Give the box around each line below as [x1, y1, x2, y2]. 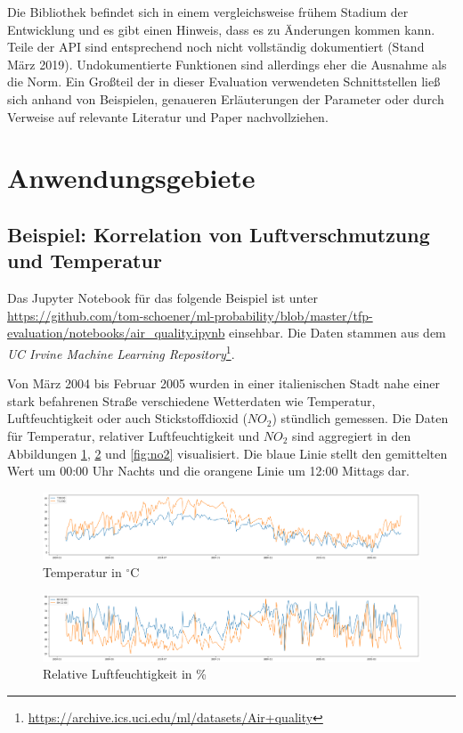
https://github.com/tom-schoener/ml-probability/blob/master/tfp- [7, 305, 373, 324]
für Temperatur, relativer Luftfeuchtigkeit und [7, 426, 260, 444]
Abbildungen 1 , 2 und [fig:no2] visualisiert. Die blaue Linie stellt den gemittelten [7, 444, 448, 462]
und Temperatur [7, 247, 162, 274]
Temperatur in [43, 563, 122, 582]
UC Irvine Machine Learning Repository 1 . [7, 341, 235, 362]
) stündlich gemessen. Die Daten [272, 409, 449, 428]
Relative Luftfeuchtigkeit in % [43, 664, 207, 683]
